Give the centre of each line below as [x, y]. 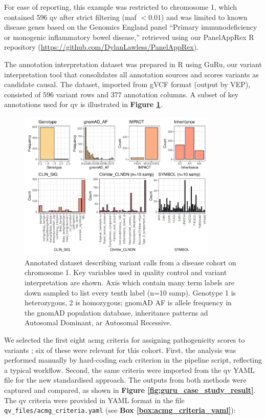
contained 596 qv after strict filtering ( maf [70, 17]
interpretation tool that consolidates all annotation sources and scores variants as [131, 74]
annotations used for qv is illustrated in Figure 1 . [83, 104]
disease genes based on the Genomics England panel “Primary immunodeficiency [131, 27]
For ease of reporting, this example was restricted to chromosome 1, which [120, 7]
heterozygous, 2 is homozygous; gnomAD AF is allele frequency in [128, 302]
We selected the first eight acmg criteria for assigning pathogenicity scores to [125, 339]
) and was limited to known [204, 17]
